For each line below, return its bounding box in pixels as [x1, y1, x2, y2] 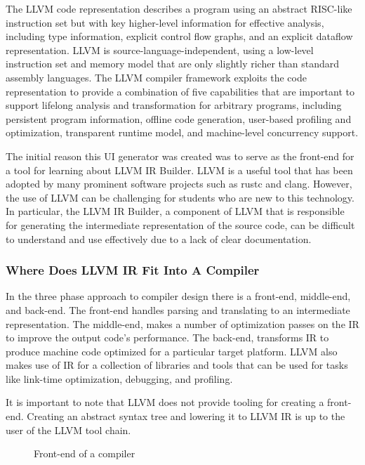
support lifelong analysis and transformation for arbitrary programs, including [6, 98, 342, 112]
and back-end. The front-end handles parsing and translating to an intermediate [6, 302, 350, 317]
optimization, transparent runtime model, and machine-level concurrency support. [6, 125, 359, 140]
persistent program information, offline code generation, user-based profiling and [6, 111, 352, 126]
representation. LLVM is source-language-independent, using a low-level [6, 42, 314, 57]
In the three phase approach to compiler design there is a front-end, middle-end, [6, 289, 351, 303]
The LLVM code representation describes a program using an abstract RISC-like [6, 1, 352, 15]
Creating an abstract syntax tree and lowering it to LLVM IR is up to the [27, 409, 345, 424]
